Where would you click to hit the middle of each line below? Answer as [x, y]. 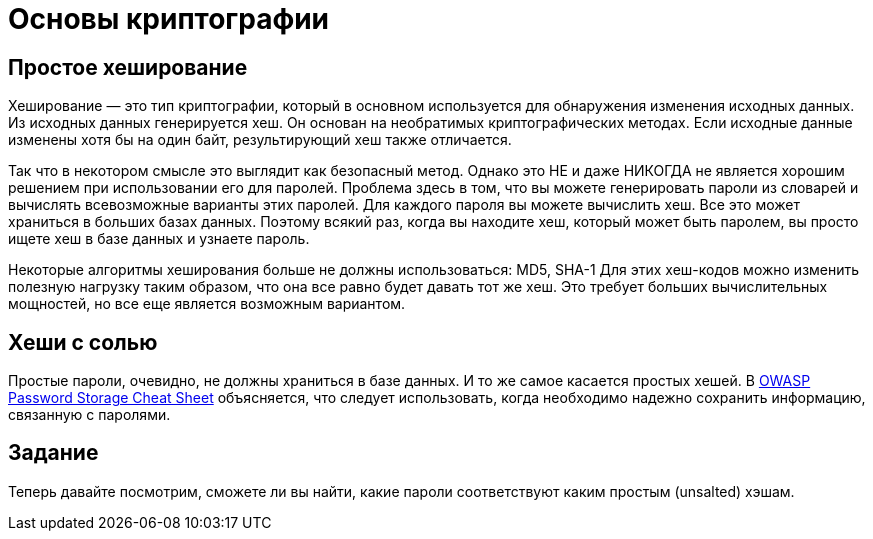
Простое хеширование [128, 67]
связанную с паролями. [89, 415]
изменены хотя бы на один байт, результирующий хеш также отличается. [260, 140]
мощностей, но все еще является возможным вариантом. [207, 304]
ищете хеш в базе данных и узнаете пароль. [159, 239]
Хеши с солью [83, 342]
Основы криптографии [169, 19]
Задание [53, 453]
